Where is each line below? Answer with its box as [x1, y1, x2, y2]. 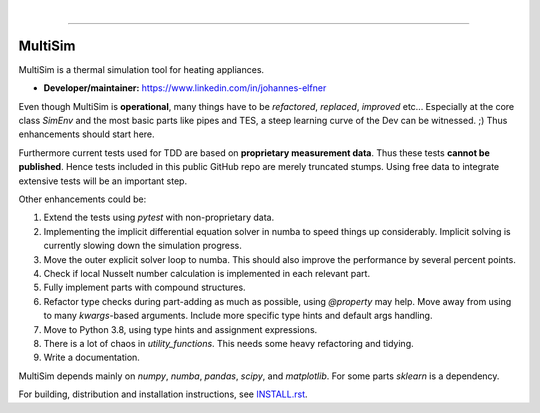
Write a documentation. [43, 351, 140, 364]
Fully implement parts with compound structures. [43, 281, 246, 294]
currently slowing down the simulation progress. [43, 240, 242, 252]
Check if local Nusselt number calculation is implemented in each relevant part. [43, 267, 370, 279]
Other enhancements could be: [18, 193, 147, 205]
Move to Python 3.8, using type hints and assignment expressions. [43, 323, 318, 335]
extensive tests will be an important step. [18, 175, 188, 187]
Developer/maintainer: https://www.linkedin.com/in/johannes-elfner [43, 82, 327, 94]
